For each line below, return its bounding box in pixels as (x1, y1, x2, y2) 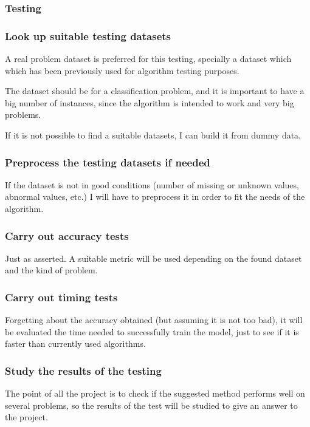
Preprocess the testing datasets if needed (5, 154, 210, 169)
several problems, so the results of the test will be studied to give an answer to (5, 398, 298, 411)
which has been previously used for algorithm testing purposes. (5, 64, 239, 77)
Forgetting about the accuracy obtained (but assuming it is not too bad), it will (5, 313, 303, 326)
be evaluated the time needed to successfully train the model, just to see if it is (5, 325, 299, 338)
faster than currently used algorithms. (5, 337, 146, 350)
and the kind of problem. (5, 264, 98, 276)
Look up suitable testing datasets (5, 28, 171, 43)
